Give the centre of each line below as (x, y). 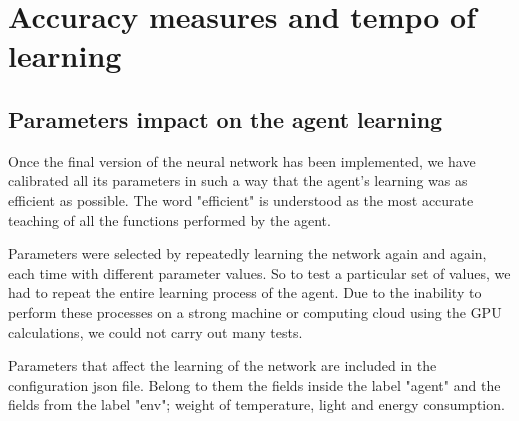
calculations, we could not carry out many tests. (155, 331)
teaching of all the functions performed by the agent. (169, 219)
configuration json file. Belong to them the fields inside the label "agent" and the (254, 384)
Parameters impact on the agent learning (225, 118)
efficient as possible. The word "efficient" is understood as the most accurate (241, 199)
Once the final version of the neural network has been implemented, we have (242, 160)
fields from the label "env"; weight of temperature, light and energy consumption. (256, 404)
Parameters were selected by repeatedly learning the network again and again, (247, 253)
